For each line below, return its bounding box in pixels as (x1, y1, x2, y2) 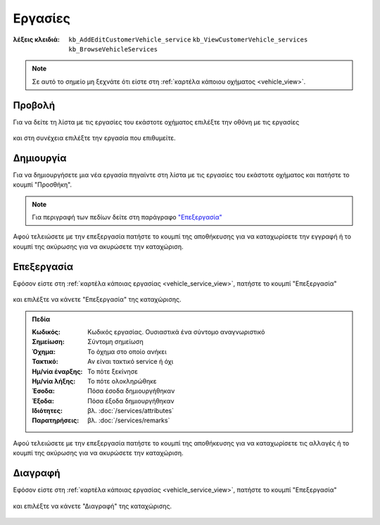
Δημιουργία (13, 152, 67, 164)
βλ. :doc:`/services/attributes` (87, 407, 174, 415)
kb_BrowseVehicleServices (68, 45, 158, 53)
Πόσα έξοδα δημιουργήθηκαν (87, 396, 175, 405)
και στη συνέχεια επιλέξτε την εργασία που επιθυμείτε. (13, 134, 176, 142)
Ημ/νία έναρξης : (32, 367, 83, 376)
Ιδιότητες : (32, 407, 63, 415)
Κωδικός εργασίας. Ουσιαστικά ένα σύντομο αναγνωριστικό (87, 327, 265, 336)
